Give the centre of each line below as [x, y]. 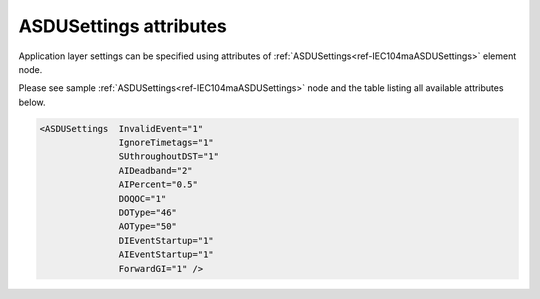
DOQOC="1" [142, 198]
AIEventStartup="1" [166, 254]
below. [32, 102]
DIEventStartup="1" [166, 240]
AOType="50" [147, 226]
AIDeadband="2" [156, 170]
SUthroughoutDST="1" [169, 156]
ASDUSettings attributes [122, 26]
